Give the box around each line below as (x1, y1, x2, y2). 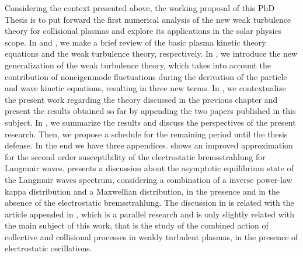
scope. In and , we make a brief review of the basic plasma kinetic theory (5, 36, 266, 48)
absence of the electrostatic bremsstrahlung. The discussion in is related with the (5, 196, 294, 209)
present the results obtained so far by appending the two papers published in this (5, 105, 296, 117)
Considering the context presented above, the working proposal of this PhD (5, 2, 275, 13)
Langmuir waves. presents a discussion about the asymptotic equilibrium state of (5, 162, 294, 174)
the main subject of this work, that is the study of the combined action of (5, 219, 269, 231)
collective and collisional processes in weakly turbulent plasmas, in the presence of (5, 230, 298, 243)
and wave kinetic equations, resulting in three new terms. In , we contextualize (5, 82, 286, 94)
